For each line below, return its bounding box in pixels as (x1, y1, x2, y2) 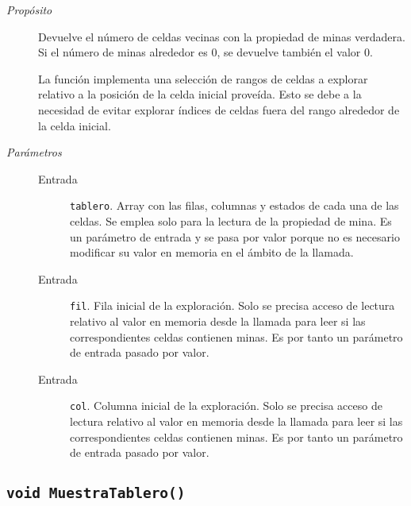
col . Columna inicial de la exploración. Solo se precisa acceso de (70, 397, 382, 414)
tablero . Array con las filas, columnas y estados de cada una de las (70, 197, 399, 214)
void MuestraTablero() (6, 485, 186, 502)
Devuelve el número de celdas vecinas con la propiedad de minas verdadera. (38, 28, 405, 44)
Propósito (6, 2, 52, 17)
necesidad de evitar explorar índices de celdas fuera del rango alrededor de (38, 101, 400, 118)
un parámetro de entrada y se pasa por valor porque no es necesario (70, 228, 400, 245)
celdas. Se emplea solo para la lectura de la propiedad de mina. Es (70, 213, 392, 229)
